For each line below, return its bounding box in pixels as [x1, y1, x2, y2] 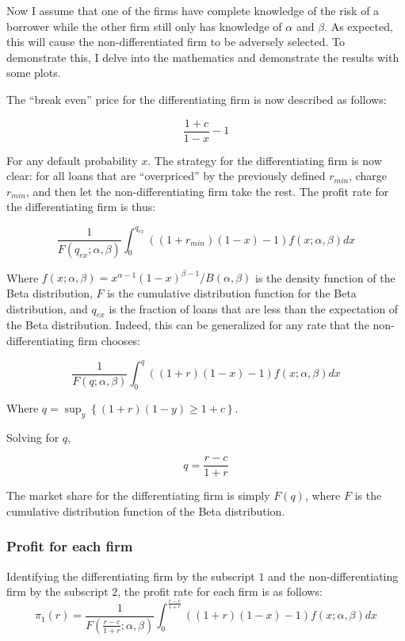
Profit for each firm [6, 536, 133, 556]
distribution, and [6, 300, 88, 317]
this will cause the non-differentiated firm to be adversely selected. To [6, 33, 345, 50]
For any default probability [6, 152, 138, 168]
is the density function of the [255, 269, 395, 286]
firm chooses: [78, 332, 141, 349]
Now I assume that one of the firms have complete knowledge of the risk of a [6, 2, 380, 18]
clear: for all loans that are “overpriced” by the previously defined [6, 167, 326, 184]
